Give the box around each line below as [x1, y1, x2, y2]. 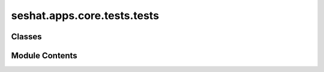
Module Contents [11, 51, 77, 61]
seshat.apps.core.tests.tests [11, 9, 159, 22]
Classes [11, 32, 42, 42]
